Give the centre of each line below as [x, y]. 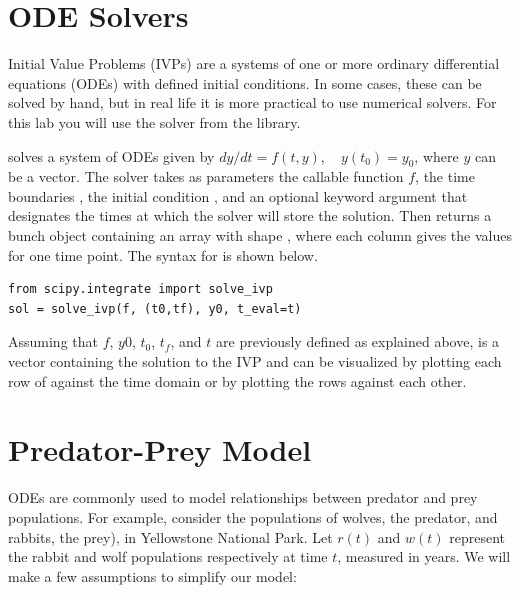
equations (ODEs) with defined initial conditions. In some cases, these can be [245, 82]
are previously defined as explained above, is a [358, 341]
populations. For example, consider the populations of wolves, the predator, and [253, 516]
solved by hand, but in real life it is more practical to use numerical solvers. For [252, 102]
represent [477, 536]
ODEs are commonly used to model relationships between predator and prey [243, 497]
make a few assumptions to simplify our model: [152, 575]
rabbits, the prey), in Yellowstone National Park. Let [170, 536]
